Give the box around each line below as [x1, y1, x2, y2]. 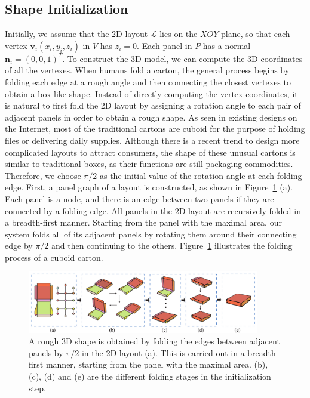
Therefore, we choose [5, 169, 81, 181]
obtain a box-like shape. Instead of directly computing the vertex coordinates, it [5, 87, 298, 100]
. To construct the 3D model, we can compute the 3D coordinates [62, 52, 303, 64]
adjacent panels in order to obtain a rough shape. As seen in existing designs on [5, 110, 297, 123]
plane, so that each [221, 27, 290, 40]
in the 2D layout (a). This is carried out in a [81, 346, 245, 359]
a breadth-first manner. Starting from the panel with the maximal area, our [5, 216, 282, 229]
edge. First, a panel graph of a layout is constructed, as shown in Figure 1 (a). [5, 181, 293, 193]
